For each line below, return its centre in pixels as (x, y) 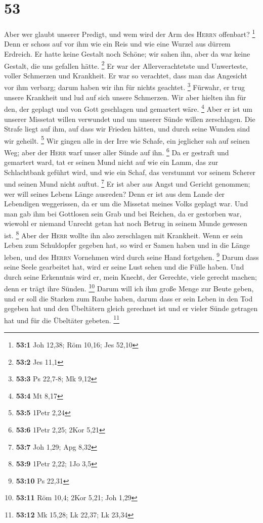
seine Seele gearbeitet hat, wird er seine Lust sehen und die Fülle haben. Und (124, 267)
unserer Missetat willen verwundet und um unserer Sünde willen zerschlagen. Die (130, 119)
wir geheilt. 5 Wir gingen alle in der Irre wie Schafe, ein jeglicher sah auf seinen (127, 140)
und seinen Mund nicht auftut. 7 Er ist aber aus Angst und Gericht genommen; (127, 183)
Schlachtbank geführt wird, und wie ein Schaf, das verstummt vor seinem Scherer (130, 172)
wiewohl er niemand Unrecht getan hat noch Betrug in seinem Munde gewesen (126, 223)
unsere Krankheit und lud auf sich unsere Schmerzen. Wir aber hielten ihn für (125, 97)
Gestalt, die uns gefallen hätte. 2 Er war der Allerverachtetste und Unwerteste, (126, 65)
